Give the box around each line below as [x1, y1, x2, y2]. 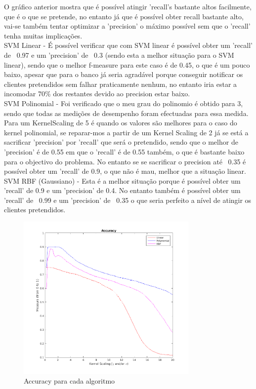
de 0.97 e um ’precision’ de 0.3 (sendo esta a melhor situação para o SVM [4, 49, 234, 60]
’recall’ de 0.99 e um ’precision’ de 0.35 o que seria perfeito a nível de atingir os [4, 194, 252, 205]
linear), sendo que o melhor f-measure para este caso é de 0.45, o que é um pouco [4, 59, 250, 70]
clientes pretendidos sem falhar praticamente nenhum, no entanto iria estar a [4, 78, 237, 89]
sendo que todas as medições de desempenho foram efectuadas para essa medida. [4, 108, 249, 118]
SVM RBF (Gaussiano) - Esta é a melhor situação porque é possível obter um [4, 175, 241, 186]
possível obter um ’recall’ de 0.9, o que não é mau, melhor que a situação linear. [4, 166, 246, 176]
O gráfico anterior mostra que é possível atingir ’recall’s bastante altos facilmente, [4, 1, 252, 11]
